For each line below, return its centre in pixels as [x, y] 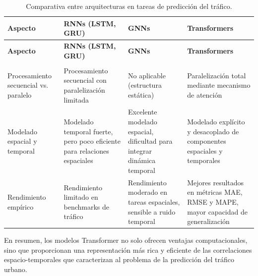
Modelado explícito [216, 121]
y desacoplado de [213, 131]
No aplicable [147, 75]
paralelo [20, 94]
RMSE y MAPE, [213, 201]
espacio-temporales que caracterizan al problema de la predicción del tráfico [119, 259]
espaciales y [205, 150]
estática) [141, 94]
